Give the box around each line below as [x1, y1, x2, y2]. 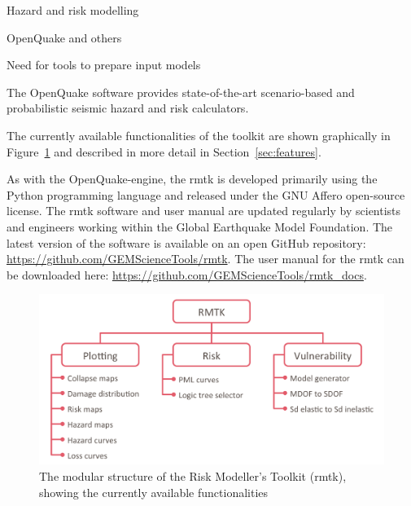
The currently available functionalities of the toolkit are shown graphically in [7, 126, 391, 143]
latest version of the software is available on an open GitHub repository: [7, 234, 366, 251]
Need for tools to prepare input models [7, 56, 201, 73]
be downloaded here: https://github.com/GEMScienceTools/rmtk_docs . [7, 266, 367, 283]
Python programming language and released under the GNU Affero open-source [7, 186, 405, 203]
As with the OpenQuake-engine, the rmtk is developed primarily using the [7, 170, 378, 187]
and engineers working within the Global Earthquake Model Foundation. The [7, 218, 393, 235]
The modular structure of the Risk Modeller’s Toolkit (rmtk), [39, 468, 347, 484]
